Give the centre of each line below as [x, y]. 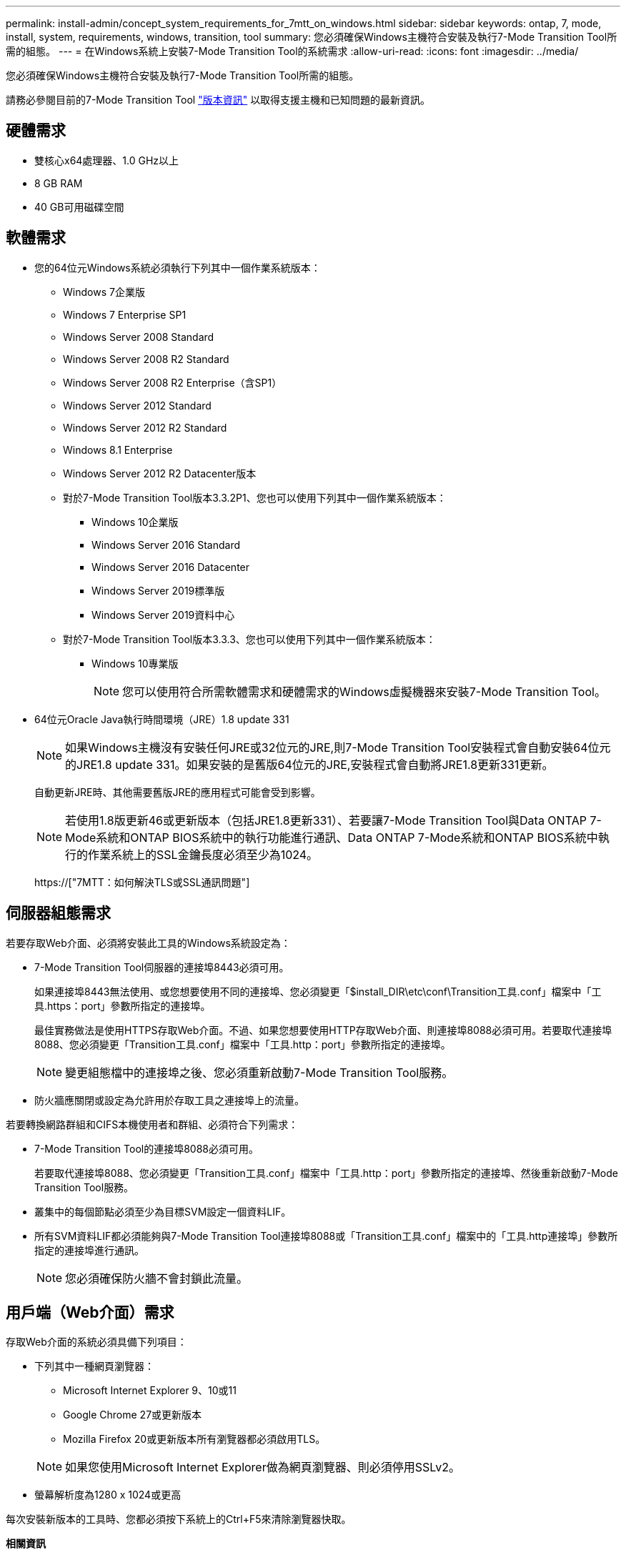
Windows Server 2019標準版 [158, 590]
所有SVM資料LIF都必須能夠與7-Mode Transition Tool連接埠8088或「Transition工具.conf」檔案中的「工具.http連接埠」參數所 [326, 1236]
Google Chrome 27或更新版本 [133, 1415]
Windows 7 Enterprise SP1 [125, 314]
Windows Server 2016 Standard [166, 545]
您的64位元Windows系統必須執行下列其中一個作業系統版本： [178, 267]
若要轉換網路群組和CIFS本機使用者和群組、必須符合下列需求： [152, 1124]
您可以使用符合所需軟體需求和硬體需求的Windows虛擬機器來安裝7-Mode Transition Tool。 [364, 691]
